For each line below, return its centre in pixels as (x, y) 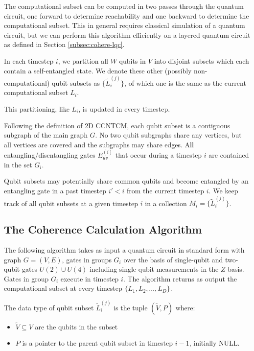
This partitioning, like (37, 109)
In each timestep (29, 60)
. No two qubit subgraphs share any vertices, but (168, 135)
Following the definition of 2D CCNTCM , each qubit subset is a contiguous (117, 125)
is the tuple (131, 307)
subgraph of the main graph (46, 135)
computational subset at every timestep (63, 288)
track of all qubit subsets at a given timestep (71, 203)
